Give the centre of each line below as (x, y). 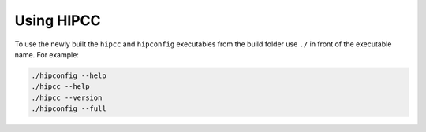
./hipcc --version (67, 97)
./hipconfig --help (69, 75)
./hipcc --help (60, 87)
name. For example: (47, 54)
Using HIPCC (58, 20)
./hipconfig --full (69, 109)
